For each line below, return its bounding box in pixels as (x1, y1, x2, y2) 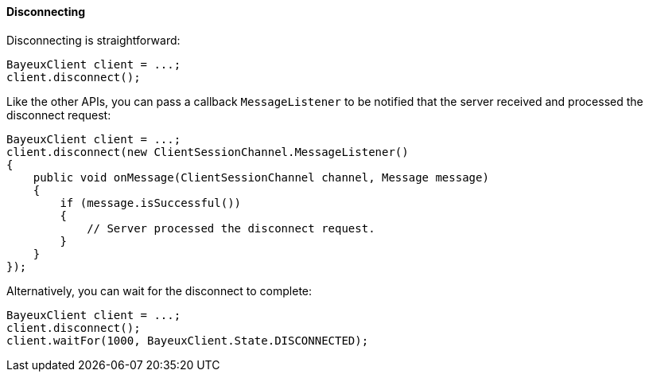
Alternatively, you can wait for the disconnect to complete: (6, 283, 313, 298)
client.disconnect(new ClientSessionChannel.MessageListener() (6, 145, 409, 158)
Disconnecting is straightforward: (6, 33, 181, 47)
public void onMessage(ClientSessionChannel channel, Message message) (33, 170, 489, 184)
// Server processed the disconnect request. (87, 221, 375, 235)
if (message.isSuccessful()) (60, 196, 242, 209)
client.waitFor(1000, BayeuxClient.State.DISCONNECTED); (6, 333, 369, 347)
